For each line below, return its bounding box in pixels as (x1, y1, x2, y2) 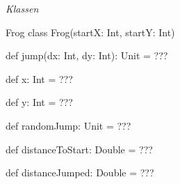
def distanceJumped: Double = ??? (6, 165, 154, 180)
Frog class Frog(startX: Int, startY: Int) (6, 24, 175, 39)
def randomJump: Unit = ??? (6, 118, 131, 132)
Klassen (6, 1, 39, 15)
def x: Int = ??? (6, 71, 73, 86)
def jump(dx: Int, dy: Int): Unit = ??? (6, 48, 168, 63)
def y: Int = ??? (6, 95, 73, 109)
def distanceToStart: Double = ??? (6, 141, 153, 156)
